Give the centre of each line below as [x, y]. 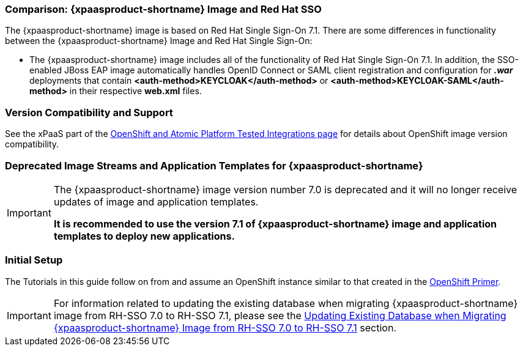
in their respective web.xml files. [135, 91]
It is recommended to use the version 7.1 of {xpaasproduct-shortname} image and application [275, 224]
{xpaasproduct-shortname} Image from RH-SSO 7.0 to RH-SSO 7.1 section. [225, 327]
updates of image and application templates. [156, 201]
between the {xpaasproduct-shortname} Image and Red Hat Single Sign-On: [159, 41]
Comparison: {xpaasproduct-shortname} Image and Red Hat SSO [163, 9]
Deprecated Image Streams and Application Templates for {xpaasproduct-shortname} [214, 165]
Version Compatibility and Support [89, 112]
